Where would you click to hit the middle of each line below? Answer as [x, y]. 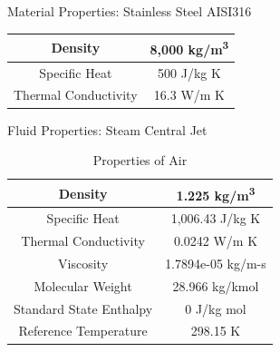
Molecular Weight [83, 285]
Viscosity [83, 263]
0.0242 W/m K [216, 241]
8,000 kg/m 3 [189, 48]
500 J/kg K [189, 72]
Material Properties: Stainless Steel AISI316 [130, 11]
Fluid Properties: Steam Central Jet [107, 129]
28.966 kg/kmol [216, 285]
